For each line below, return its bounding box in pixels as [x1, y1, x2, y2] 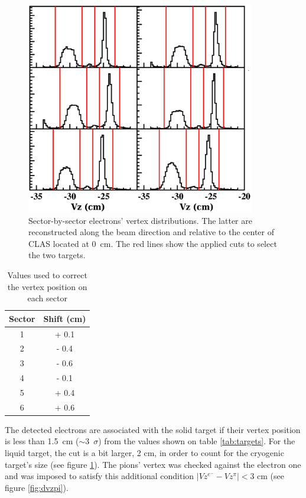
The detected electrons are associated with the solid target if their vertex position [5, 423, 301, 435]
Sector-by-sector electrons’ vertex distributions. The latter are [28, 214, 252, 226]
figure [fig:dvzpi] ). [5, 481, 69, 493]
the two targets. [28, 249, 86, 261]
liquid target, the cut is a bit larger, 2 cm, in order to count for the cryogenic [5, 447, 284, 459]
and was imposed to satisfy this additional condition [5, 470, 194, 482]
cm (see [257, 470, 285, 482]
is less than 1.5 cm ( [5, 435, 79, 447]
